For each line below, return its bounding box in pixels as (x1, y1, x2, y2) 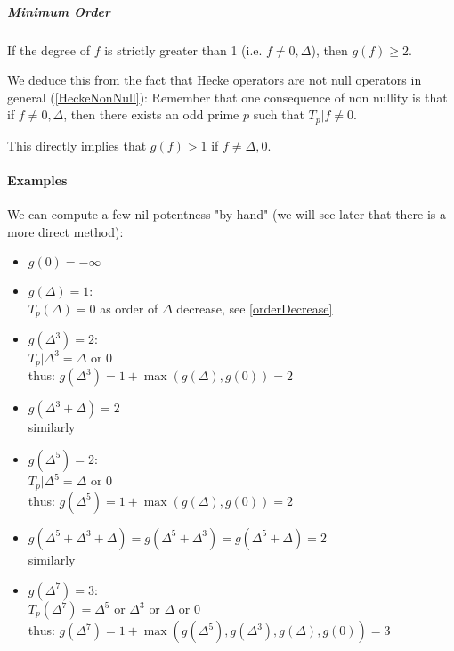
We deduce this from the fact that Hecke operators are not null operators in (7, 70, 422, 89)
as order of (100, 298, 158, 317)
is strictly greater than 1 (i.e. (104, 40, 263, 59)
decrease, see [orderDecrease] (176, 298, 333, 317)
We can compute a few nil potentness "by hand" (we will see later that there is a (7, 205, 447, 224)
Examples (7, 170, 68, 189)
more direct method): (7, 222, 124, 240)
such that (253, 105, 304, 124)
